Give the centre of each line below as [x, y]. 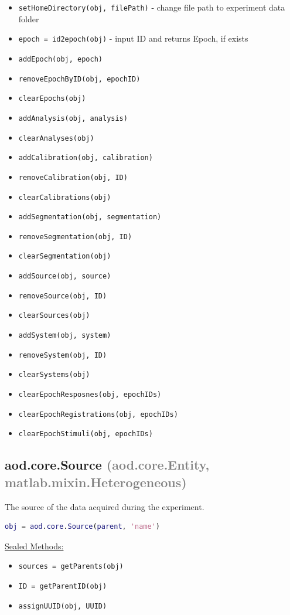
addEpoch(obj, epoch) [60, 59]
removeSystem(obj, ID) [63, 355]
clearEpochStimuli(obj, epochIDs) [86, 434]
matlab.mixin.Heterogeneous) [96, 482]
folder [29, 18]
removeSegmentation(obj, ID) [75, 237]
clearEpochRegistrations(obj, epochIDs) [98, 414]
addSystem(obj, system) [65, 336]
